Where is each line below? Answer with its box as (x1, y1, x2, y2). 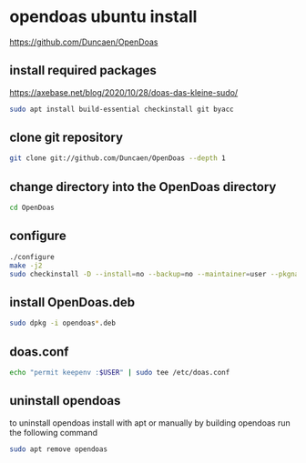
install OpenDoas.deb (9, 294, 136, 310)
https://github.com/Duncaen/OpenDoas (9, 36, 158, 47)
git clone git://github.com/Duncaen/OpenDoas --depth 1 (9, 154, 226, 163)
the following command (9, 427, 98, 438)
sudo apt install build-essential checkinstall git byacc (9, 105, 234, 114)
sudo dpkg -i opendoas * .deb (9, 318, 117, 328)
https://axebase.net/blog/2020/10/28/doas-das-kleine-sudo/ (9, 86, 239, 97)
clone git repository (9, 130, 124, 146)
